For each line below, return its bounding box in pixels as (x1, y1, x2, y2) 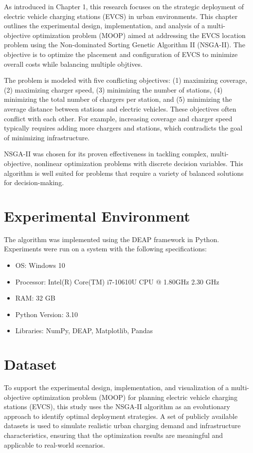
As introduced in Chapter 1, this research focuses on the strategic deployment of (4, 1, 244, 11)
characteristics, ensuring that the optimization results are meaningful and (4, 430, 223, 440)
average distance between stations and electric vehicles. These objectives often (4, 103, 236, 113)
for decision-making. (4, 177, 64, 188)
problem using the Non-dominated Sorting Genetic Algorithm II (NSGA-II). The (4, 39, 245, 50)
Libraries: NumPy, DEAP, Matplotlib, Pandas (15, 325, 153, 336)
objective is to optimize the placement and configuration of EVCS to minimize (4, 49, 238, 59)
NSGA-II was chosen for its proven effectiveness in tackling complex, (4, 149, 209, 159)
